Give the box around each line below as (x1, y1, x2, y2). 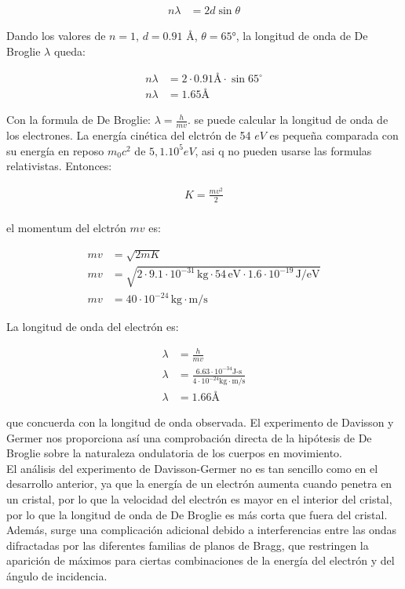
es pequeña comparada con (269, 127, 399, 144)
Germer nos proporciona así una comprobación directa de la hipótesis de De (6, 429, 372, 445)
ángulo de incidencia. (6, 568, 108, 584)
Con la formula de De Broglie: (6, 111, 151, 128)
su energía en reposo (6, 142, 104, 158)
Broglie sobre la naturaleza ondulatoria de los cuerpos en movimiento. (6, 445, 343, 461)
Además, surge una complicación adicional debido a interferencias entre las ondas (6, 522, 397, 538)
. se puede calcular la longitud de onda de (187, 111, 389, 128)
